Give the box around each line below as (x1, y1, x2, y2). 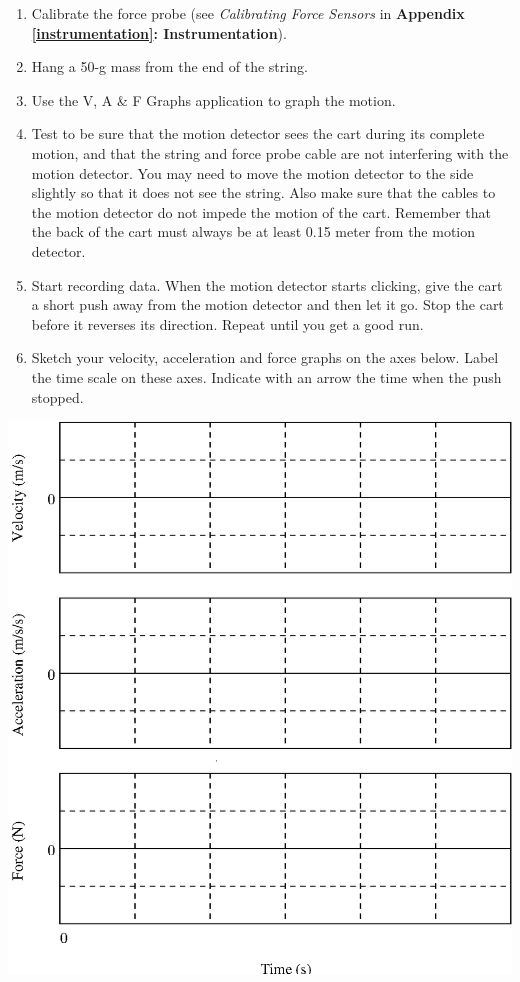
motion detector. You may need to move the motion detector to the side (31, 162, 474, 183)
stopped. (31, 386, 84, 407)
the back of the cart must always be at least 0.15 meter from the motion (31, 221, 476, 242)
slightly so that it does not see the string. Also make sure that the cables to (31, 182, 496, 203)
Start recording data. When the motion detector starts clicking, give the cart (31, 274, 503, 295)
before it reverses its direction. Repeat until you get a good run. (31, 313, 424, 334)
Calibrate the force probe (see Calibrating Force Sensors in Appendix (31, 3, 465, 23)
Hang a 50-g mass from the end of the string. (31, 56, 308, 77)
